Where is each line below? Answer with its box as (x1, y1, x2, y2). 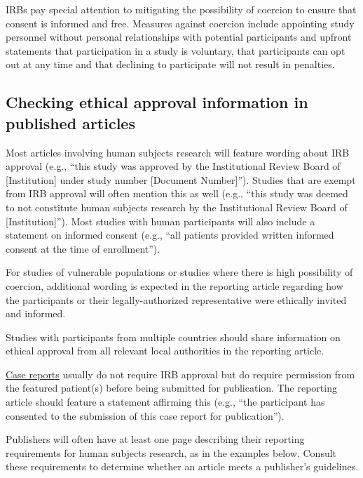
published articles (6, 112, 135, 133)
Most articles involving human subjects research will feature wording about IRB (6, 145, 350, 159)
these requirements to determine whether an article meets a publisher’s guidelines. (6, 459, 359, 474)
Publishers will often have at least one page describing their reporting (6, 432, 305, 446)
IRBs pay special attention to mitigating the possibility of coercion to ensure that (6, 2, 357, 16)
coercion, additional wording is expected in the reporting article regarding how (6, 278, 343, 293)
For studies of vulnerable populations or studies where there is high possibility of (6, 265, 353, 279)
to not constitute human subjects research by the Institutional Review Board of (6, 199, 348, 214)
